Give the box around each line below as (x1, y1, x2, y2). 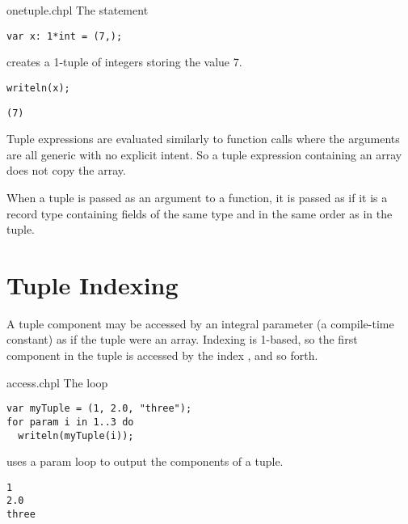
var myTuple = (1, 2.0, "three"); (6, 403, 192, 415)
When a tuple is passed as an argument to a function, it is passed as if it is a (6, 188, 388, 205)
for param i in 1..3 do (6, 416, 134, 428)
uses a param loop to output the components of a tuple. (6, 453, 284, 470)
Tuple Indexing (6, 268, 179, 301)
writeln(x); (6, 82, 70, 94)
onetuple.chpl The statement (6, 2, 149, 18)
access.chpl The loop (6, 374, 108, 391)
